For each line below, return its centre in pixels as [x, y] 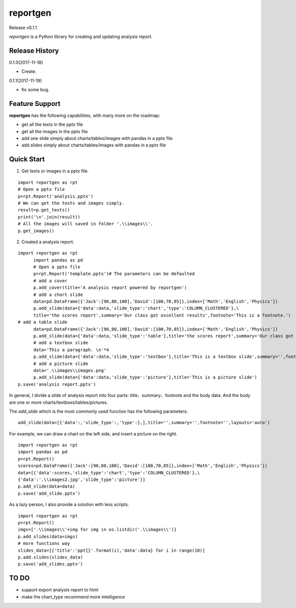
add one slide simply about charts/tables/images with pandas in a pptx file [97, 139]
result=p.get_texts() [44, 210]
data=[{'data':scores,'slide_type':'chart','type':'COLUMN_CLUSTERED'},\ [109, 473]
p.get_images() [36, 231]
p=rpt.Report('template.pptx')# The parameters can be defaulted [114, 274]
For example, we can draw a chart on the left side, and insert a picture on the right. [93, 433]
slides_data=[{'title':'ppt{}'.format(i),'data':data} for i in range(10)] [111, 550]
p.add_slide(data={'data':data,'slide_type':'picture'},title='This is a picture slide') [145, 377]
